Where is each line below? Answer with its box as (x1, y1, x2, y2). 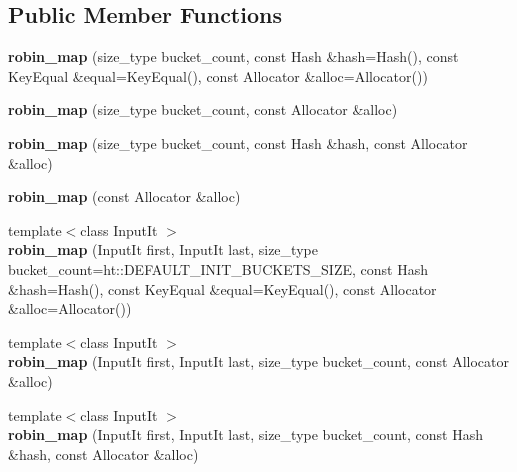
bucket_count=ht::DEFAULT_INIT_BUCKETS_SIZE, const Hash (8, 258, 428, 279)
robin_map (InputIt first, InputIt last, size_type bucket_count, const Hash (8, 424, 483, 445)
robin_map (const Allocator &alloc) (8, 186, 241, 207)
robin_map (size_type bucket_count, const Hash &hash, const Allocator (8, 132, 468, 153)
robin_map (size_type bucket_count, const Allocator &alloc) (8, 99, 398, 120)
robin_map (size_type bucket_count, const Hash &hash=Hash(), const (8, 46, 459, 67)
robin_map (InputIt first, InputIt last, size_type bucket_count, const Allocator (8, 351, 509, 372)
